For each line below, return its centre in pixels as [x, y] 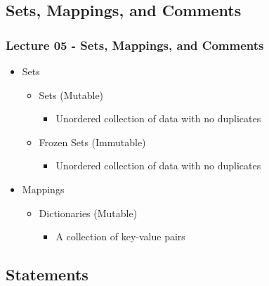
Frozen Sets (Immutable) [92, 142]
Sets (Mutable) [71, 95]
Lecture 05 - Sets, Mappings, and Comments [135, 45]
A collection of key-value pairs [120, 236]
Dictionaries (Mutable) [88, 213]
